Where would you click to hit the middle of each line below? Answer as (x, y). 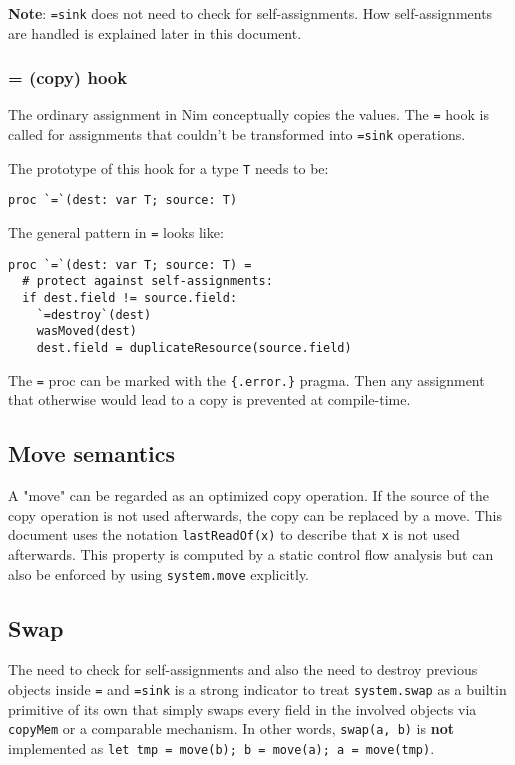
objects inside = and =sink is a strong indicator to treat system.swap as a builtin (257, 689)
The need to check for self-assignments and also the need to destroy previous (243, 669)
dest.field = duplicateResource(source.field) (194, 348)
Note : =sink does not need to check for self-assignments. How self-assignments (250, 13)
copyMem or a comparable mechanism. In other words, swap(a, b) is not (231, 728)
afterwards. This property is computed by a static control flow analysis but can (251, 553)
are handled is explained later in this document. (155, 32)
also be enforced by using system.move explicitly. (159, 573)
